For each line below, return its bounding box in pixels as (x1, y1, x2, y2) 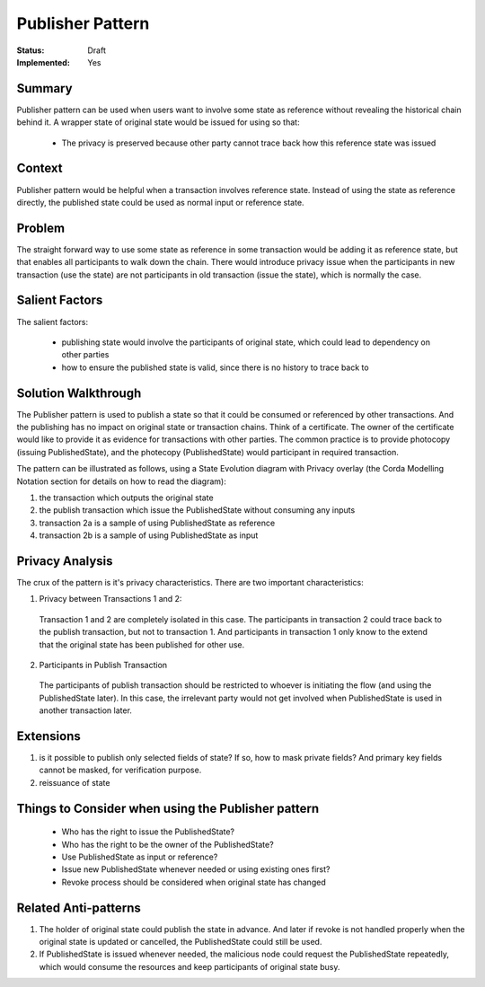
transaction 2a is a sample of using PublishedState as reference (39, 517, 276, 528)
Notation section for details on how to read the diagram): (16, 476, 226, 487)
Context (16, 161, 63, 176)
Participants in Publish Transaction (39, 659, 168, 670)
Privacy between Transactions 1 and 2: (39, 594, 182, 604)
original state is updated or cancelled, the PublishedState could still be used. (39, 937, 322, 947)
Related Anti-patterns (16, 900, 141, 915)
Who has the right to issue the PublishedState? (61, 826, 235, 837)
